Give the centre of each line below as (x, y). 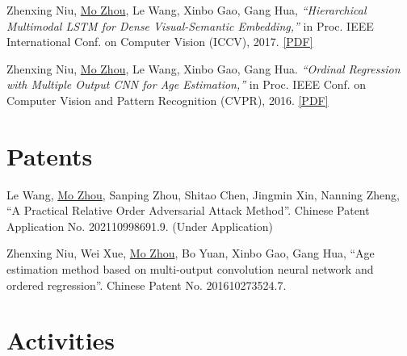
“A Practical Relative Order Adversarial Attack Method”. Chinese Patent (188, 210)
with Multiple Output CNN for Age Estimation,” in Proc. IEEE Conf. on (187, 84)
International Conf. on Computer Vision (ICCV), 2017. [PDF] (160, 42)
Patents (50, 155)
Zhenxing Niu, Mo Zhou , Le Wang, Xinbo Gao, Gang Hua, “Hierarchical (187, 10)
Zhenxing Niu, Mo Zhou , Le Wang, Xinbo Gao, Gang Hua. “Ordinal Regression (203, 68)
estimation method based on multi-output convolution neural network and (190, 269)
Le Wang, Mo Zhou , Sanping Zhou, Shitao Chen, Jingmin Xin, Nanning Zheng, (203, 194)
